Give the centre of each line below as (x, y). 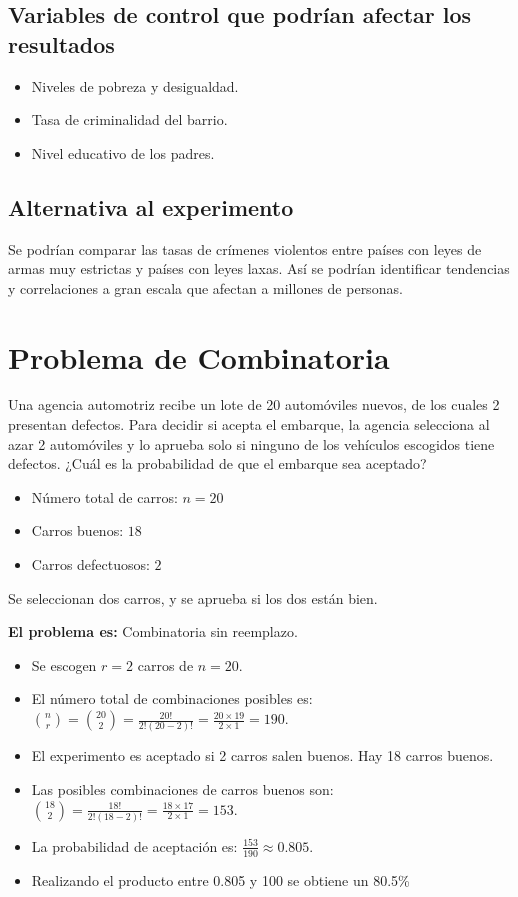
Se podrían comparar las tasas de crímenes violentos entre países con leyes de (245, 248)
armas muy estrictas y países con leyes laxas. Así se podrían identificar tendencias (259, 268)
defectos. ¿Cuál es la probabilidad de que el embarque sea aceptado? (217, 463)
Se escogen (64, 664)
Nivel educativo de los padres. (123, 152)
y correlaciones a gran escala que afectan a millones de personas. (205, 287)
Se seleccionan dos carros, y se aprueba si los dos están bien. (193, 597)
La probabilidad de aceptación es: (134, 845)
